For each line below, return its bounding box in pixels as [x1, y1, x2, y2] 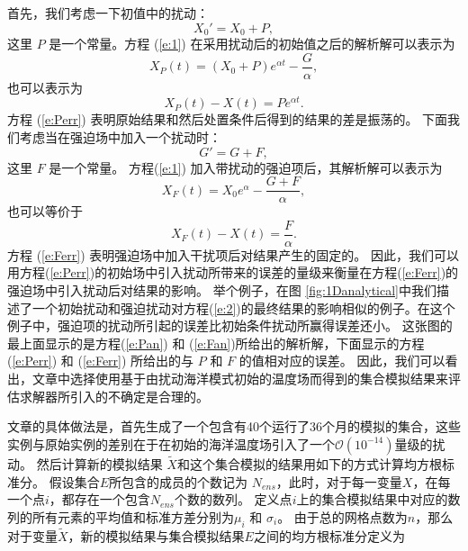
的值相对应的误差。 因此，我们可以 [238, 351, 445, 370]
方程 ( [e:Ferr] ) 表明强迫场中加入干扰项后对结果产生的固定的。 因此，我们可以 [7, 245, 459, 264]
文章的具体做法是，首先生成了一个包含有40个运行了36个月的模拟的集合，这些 [7, 417, 461, 436]
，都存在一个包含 [49, 490, 150, 509]
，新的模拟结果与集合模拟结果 [67, 526, 245, 545]
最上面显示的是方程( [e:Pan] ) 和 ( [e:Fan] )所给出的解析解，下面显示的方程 [7, 333, 425, 352]
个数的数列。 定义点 [174, 490, 292, 509]
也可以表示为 [7, 77, 83, 96]
